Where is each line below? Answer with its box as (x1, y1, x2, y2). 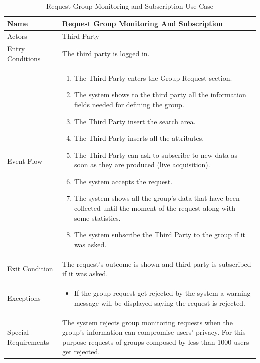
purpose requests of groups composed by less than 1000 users (62, 336, 249, 347)
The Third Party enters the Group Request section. (74, 72, 232, 83)
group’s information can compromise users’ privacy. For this (62, 327, 246, 337)
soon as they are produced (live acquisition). (74, 159, 210, 170)
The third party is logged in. (62, 48, 150, 59)
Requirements (7, 336, 49, 347)
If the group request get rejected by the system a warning (74, 288, 251, 298)
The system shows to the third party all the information (74, 89, 246, 100)
